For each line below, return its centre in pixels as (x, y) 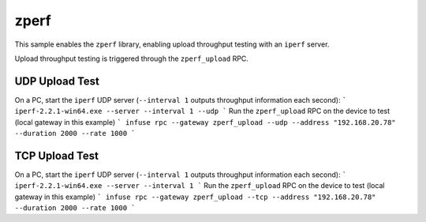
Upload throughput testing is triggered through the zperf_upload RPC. (131, 58)
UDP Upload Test (57, 81)
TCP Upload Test (56, 155)
